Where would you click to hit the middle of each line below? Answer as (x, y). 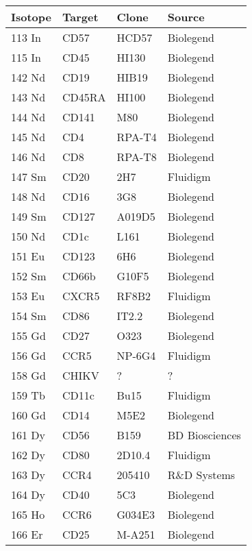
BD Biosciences (204, 435)
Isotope (31, 17)
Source (186, 17)
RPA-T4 (137, 137)
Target (80, 17)
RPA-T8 (137, 157)
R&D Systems (201, 475)
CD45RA (84, 97)
